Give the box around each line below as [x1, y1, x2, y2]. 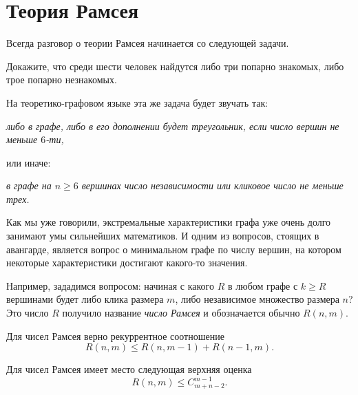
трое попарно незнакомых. [6, 72, 117, 87]
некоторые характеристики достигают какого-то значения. [6, 255, 248, 270]
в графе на [6, 178, 52, 193]
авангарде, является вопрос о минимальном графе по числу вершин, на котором [6, 242, 341, 256]
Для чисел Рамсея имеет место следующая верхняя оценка [6, 362, 252, 376]
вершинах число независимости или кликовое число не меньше [81, 178, 344, 193]
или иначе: [6, 155, 51, 169]
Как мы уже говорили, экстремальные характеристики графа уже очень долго [6, 215, 331, 229]
